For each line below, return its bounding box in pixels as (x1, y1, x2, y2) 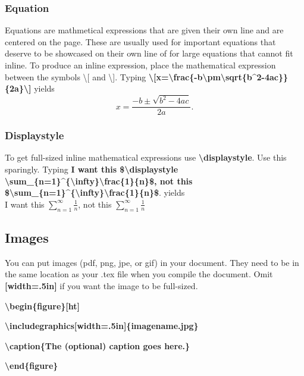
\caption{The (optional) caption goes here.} (5, 339, 190, 352)
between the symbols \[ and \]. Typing (5, 70, 146, 83)
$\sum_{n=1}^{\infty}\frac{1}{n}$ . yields (5, 186, 185, 199)
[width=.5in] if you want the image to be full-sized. (5, 279, 198, 292)
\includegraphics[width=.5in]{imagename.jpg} (5, 319, 199, 332)
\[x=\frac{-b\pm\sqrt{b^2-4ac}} (149, 70, 289, 83)
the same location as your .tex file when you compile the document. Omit (5, 268, 273, 280)
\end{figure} (5, 359, 58, 372)
